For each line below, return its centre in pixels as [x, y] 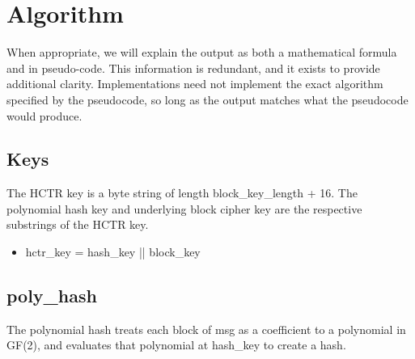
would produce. [44, 115]
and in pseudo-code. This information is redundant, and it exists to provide [193, 68]
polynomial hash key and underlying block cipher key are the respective [184, 208]
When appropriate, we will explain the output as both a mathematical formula [202, 52]
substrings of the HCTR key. [78, 224]
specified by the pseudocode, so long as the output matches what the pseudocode [207, 99]
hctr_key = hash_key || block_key [113, 252]
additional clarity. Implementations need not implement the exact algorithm [195, 84]
